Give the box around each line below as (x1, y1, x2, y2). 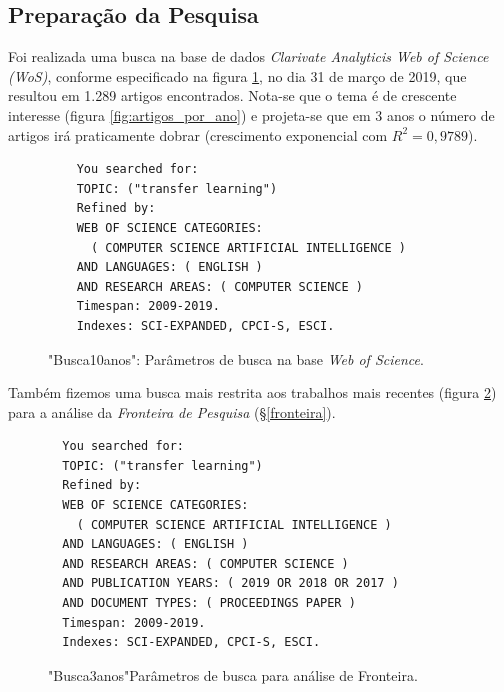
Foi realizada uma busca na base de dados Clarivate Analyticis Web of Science (8, 46, 489, 67)
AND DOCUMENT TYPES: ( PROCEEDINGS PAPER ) (62, 596, 356, 611)
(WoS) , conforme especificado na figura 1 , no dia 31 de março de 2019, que (8, 65, 467, 86)
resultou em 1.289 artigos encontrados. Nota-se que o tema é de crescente (8, 85, 457, 106)
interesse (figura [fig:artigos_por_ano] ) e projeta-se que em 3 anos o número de (8, 104, 495, 125)
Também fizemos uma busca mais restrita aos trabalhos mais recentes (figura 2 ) (8, 382, 497, 403)
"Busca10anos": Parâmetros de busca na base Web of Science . (48, 348, 424, 369)
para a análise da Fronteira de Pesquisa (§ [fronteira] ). (8, 401, 336, 422)
